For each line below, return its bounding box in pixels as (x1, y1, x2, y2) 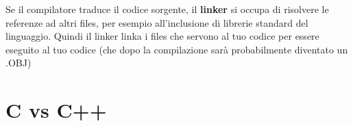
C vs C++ (5, 96, 107, 124)
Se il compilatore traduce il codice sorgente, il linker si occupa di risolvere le (5, 2, 329, 16)
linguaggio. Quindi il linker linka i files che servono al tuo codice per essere (5, 29, 319, 43)
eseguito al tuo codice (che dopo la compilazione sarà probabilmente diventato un (5, 42, 348, 56)
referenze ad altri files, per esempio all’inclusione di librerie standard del (5, 15, 308, 29)
